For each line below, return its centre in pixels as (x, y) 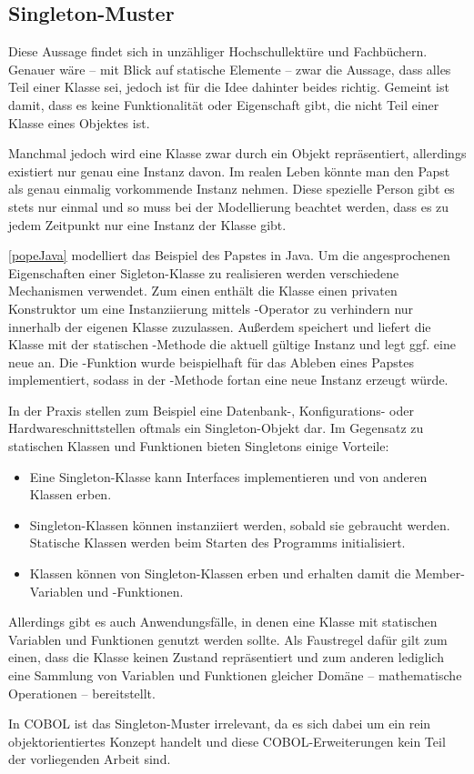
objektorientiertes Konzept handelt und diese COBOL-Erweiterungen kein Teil (227, 741)
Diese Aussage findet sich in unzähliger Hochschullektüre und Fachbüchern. (218, 51)
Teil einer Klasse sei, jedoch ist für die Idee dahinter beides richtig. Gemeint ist (229, 87)
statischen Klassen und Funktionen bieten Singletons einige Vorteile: (199, 446)
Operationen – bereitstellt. (82, 693)
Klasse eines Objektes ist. (79, 122)
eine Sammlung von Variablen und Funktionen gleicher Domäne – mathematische (235, 675)
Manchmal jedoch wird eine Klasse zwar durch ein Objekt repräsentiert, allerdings (237, 153)
